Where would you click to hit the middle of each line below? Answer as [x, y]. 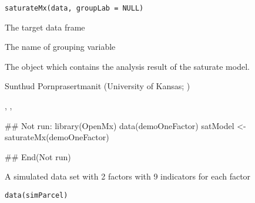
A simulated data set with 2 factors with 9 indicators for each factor [128, 176]
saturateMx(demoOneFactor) [57, 137]
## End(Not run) [38, 156]
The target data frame [45, 27]
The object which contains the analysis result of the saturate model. [127, 66]
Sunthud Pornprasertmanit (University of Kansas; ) [98, 86]
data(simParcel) [36, 195]
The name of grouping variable [60, 47]
